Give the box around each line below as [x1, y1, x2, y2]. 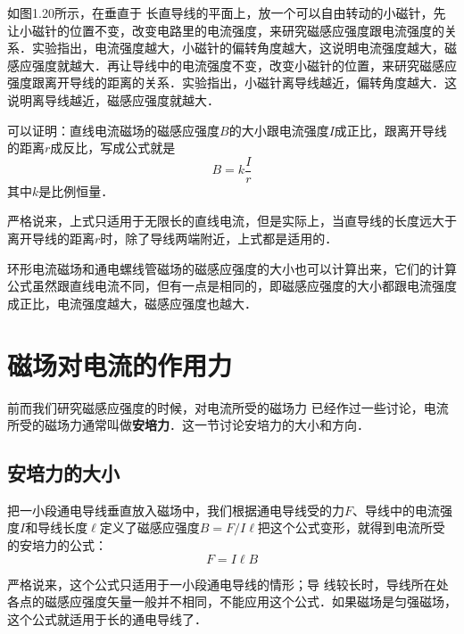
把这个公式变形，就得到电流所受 [257, 518, 445, 537]
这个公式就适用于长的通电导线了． [7, 609, 207, 628]
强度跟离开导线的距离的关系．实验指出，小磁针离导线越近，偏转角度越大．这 [7, 73, 457, 92]
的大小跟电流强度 [228, 120, 329, 139]
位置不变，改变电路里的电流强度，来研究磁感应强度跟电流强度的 [69, 21, 444, 39]
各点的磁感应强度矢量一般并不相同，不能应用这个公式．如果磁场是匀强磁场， [7, 592, 457, 611]
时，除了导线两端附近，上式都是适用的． [100, 229, 338, 247]
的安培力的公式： [7, 536, 107, 555]
